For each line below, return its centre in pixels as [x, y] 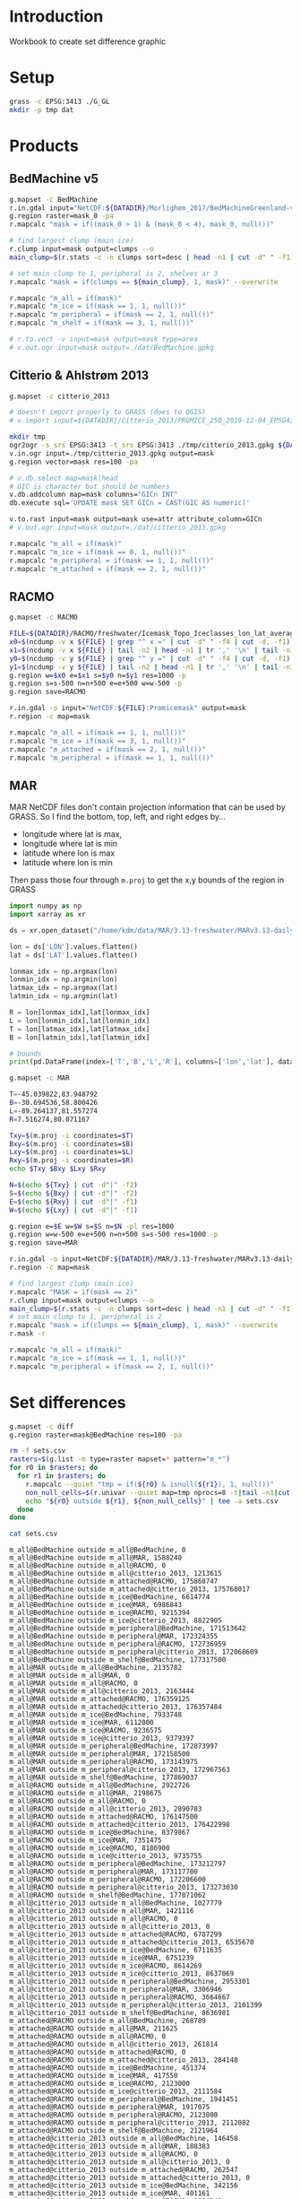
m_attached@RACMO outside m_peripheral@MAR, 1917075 [110, 2108]
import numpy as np [46, 906]
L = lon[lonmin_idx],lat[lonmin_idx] [80, 1021]
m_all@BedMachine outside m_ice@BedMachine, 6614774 [110, 1597]
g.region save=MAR [43, 1243]
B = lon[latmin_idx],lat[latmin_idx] [80, 1038]
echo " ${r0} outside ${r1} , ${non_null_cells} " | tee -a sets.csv [152, 1501]
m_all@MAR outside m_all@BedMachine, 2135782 [95, 1668]
